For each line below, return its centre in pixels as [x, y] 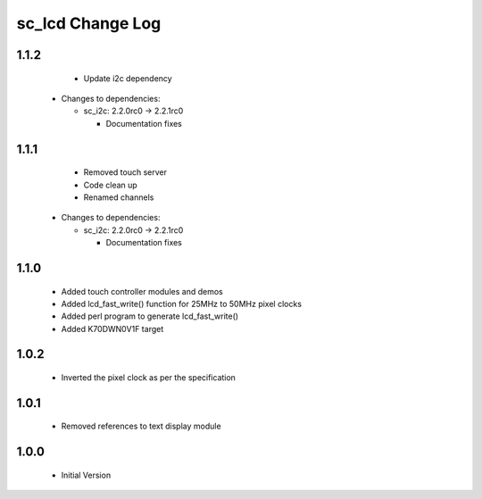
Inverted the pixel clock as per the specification [149, 378]
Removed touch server [125, 172]
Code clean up [110, 185]
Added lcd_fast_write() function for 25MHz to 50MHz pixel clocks [182, 304]
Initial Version [86, 475]
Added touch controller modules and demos [142, 291]
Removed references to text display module [141, 426]
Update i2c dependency [128, 78]
